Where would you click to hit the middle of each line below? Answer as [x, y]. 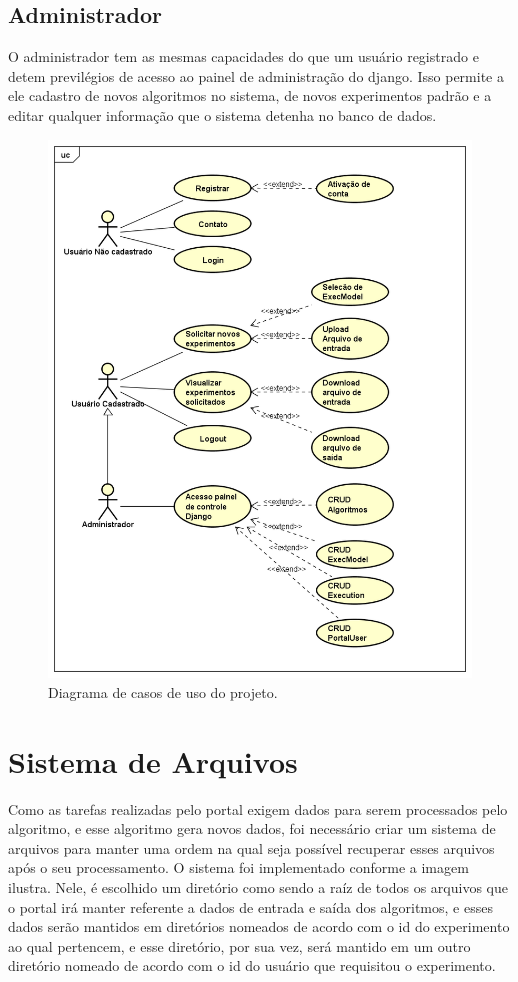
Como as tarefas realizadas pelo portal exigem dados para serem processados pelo [258, 808]
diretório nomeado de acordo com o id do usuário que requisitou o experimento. [252, 965]
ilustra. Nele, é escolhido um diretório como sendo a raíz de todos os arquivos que [258, 886]
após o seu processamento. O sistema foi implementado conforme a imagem [238, 867]
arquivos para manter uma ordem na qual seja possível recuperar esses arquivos [251, 847]
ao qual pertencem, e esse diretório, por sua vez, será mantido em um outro [239, 945]
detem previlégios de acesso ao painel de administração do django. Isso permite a [256, 75]
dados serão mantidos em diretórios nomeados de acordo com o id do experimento [259, 926]
